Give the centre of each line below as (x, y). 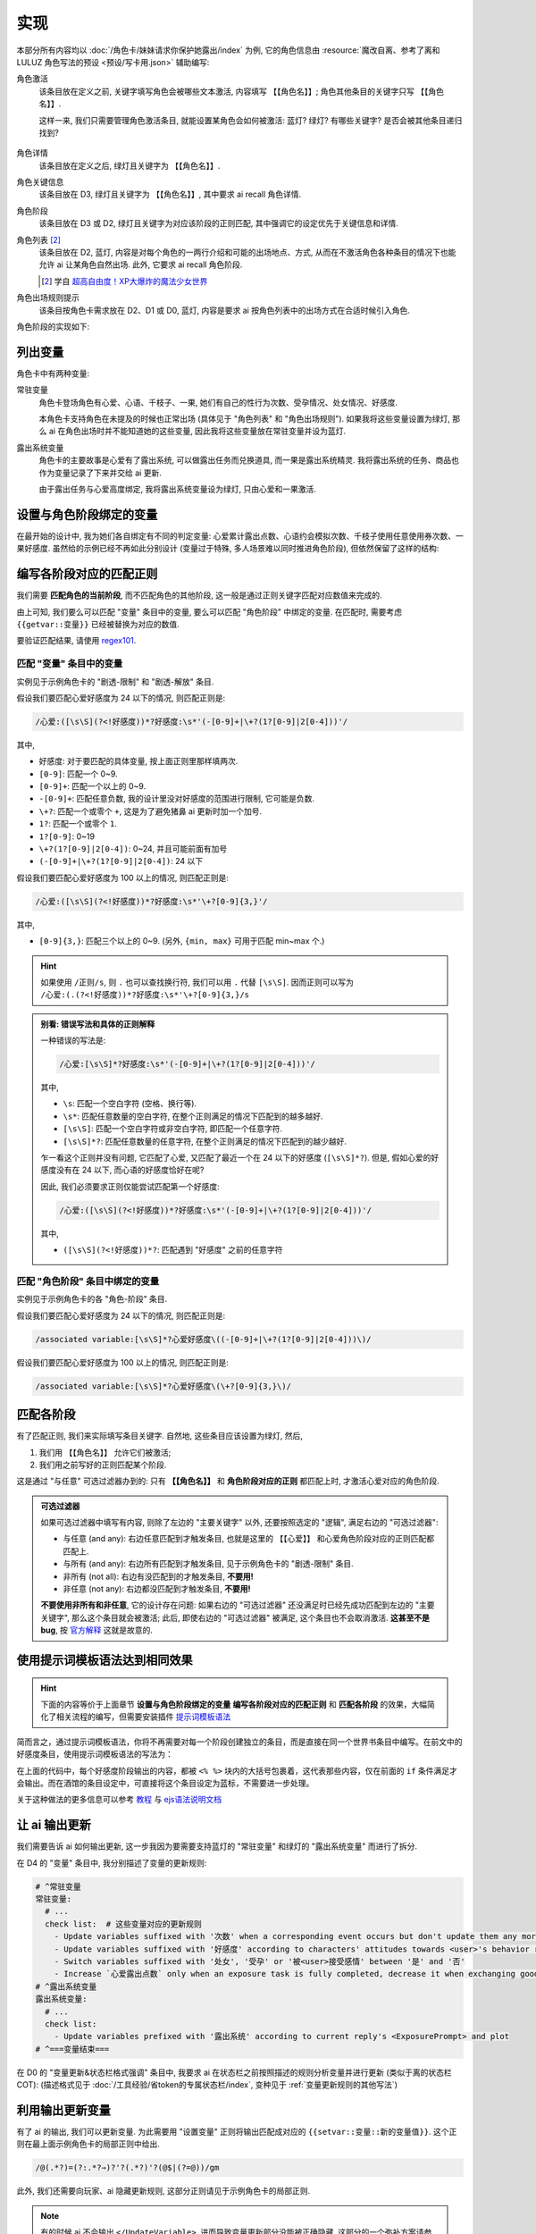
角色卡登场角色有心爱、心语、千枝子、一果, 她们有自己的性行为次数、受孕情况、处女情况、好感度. (218, 402)
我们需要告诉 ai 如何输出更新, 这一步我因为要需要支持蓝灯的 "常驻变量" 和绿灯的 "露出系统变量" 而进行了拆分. (217, 1846)
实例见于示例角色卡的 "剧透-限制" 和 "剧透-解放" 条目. (115, 681)
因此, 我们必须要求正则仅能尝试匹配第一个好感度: (130, 1186)
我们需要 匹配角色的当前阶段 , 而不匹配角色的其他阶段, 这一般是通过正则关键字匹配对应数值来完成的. (199, 595)
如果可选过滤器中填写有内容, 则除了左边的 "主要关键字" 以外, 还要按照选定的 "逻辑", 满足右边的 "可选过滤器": (239, 1523)
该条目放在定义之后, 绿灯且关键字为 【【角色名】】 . (130, 165)
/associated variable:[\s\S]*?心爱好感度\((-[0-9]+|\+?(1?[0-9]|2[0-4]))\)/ (203, 1339)
